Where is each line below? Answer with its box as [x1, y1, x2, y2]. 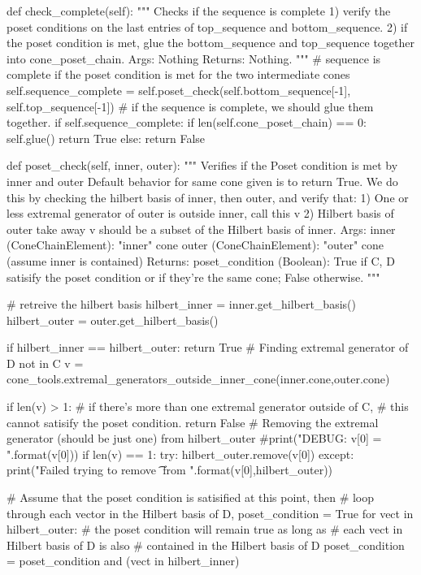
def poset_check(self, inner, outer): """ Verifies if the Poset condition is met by [7, 157, 398, 174]
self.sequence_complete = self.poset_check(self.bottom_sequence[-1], [7, 81, 351, 98]
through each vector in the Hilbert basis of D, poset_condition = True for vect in [7, 504, 414, 521]
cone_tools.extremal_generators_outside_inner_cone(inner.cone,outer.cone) [7, 370, 390, 387]
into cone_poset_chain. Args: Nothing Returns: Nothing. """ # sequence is [7, 50, 381, 67]
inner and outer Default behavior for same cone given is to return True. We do [7, 172, 398, 189]
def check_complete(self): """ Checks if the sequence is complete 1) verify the [7, 2, 391, 19]
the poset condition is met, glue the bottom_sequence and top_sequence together [7, 34, 414, 51]
